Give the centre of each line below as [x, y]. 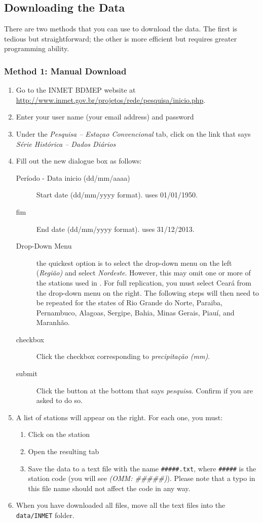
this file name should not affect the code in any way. [109, 488]
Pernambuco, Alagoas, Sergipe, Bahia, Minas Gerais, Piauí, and [135, 312]
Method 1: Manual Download [65, 71]
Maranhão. [53, 322]
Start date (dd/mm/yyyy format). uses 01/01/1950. [117, 195]
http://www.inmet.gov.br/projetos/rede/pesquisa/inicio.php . [111, 99]
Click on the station [59, 434]
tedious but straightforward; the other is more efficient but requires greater [121, 38]
